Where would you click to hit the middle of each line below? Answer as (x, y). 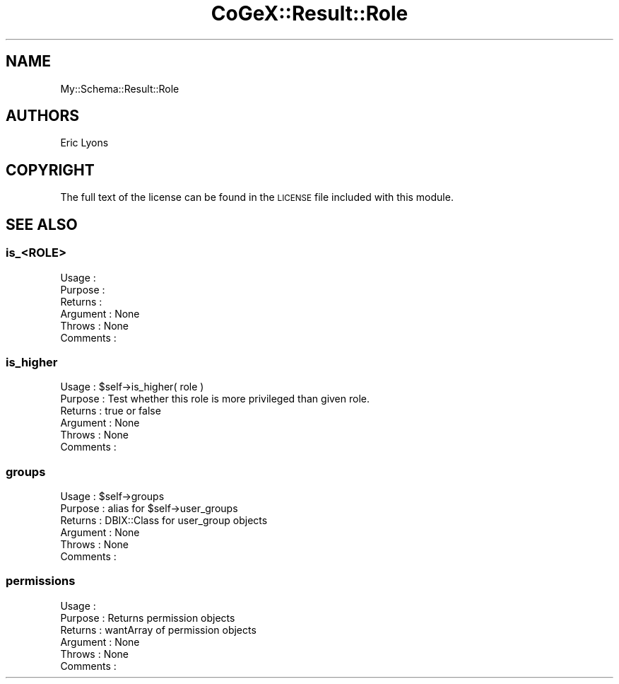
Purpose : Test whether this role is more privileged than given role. (215, 399)
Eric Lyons (84, 143)
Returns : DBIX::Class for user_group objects (164, 520)
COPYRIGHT (50, 170)
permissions (41, 581)
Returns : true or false (111, 411)
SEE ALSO (42, 224)
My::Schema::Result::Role (120, 88)
